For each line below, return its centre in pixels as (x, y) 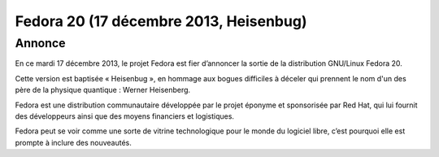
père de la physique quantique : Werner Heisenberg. (103, 90)
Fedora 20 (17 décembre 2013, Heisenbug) (161, 21)
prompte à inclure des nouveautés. (73, 142)
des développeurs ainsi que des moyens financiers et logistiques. (125, 116)
